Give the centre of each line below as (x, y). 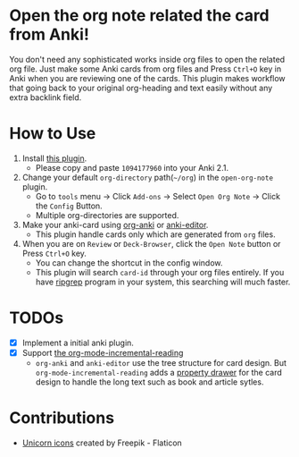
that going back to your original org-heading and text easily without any (141, 88)
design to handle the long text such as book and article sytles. (149, 382)
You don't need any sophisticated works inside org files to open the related (147, 59)
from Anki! (49, 34)
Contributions (62, 418)
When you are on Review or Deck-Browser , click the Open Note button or (151, 243)
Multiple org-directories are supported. (107, 215)
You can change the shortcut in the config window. (129, 262)
